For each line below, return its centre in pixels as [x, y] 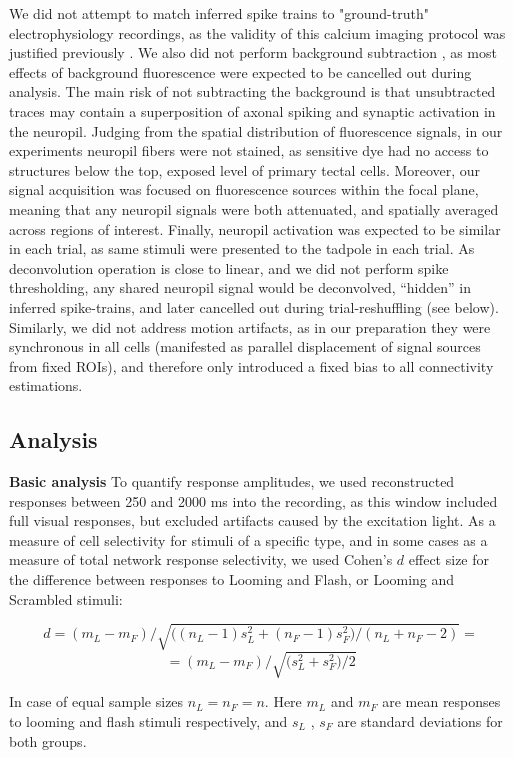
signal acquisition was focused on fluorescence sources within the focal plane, [244, 189]
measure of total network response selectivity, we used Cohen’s [201, 559]
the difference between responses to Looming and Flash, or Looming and [232, 579]
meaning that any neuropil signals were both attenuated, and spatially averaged [254, 208]
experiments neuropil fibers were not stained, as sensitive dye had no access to [249, 150]
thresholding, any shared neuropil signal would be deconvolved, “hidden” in [240, 287]
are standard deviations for [420, 720]
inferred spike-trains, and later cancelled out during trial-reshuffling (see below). [254, 306]
